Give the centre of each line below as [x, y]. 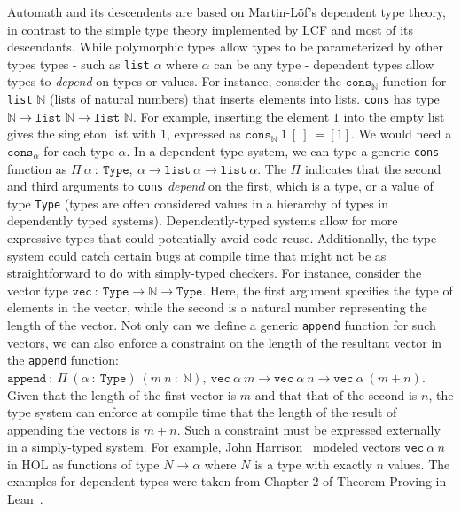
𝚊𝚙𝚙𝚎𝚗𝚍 [27, 378]
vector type [38, 290]
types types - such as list [78, 63]
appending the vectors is [74, 429]
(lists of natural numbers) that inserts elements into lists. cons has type [245, 99]
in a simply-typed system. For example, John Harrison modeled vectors [204, 447]
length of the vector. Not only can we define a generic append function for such [222, 325]
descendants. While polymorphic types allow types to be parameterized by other [226, 47]
